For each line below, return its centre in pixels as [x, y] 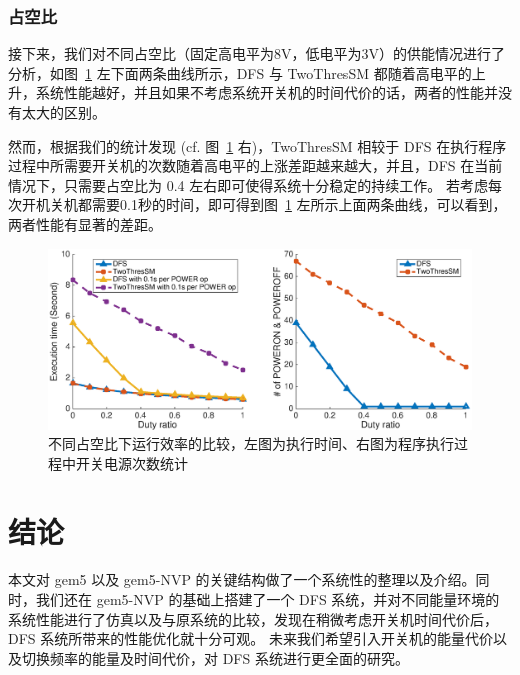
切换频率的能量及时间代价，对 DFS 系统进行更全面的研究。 [215, 657]
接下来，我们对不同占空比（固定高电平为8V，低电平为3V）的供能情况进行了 [256, 53]
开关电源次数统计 [131, 462]
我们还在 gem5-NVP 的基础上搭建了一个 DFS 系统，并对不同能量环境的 [267, 599]
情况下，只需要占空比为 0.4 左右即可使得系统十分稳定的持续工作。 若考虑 [248, 184]
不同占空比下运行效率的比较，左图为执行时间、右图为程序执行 [251, 443]
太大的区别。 [63, 112]
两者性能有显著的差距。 [85, 223]
